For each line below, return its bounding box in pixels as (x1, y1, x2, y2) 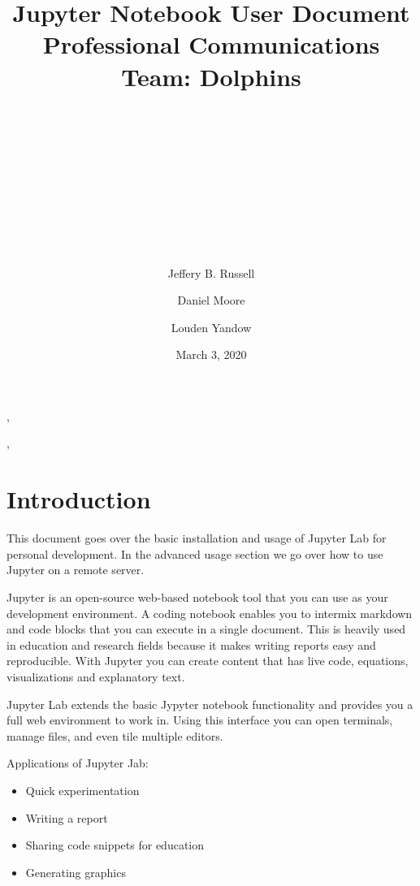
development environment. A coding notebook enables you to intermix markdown (6, 604, 413, 621)
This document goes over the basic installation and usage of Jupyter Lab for (6, 529, 387, 547)
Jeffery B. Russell (167, 264, 255, 281)
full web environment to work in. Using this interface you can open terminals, (6, 711, 393, 728)
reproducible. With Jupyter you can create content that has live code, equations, (6, 652, 409, 669)
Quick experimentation (25, 781, 140, 798)
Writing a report (25, 809, 108, 826)
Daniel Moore (177, 292, 245, 309)
